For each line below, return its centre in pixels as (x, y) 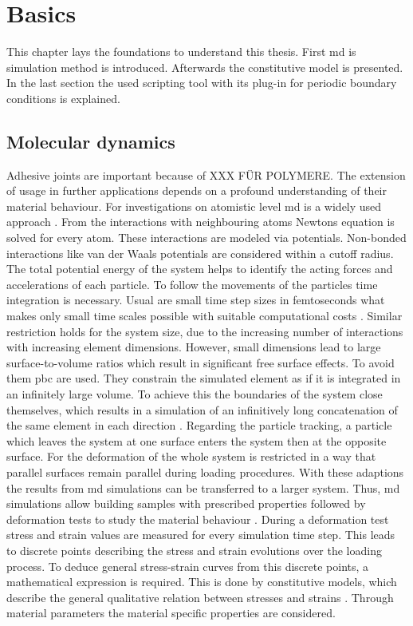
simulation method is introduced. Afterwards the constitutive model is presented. (205, 67)
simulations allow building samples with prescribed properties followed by (186, 503)
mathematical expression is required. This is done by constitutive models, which (202, 582)
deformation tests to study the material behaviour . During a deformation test (198, 519)
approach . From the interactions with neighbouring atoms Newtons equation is (201, 222)
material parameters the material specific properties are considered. (171, 613)
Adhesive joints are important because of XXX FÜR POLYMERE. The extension (206, 174)
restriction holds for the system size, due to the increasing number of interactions (205, 331)
